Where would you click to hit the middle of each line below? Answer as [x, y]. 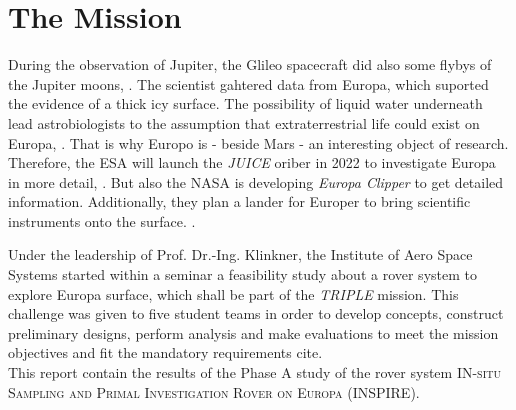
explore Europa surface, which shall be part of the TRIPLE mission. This [233, 293]
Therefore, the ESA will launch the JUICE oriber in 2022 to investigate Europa [252, 162]
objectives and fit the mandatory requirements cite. [165, 352]
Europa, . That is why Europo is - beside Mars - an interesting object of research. [258, 142]
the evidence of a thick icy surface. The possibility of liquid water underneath [245, 103]
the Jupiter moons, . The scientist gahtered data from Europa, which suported [248, 83]
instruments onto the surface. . [102, 220]
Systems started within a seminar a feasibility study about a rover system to [242, 274]
